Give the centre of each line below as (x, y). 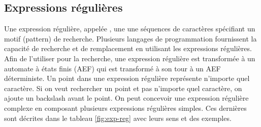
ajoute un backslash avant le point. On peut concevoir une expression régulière (126, 98)
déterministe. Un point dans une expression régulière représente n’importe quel (127, 78)
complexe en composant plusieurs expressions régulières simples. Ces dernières (125, 108)
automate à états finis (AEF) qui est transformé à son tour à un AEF (112, 68)
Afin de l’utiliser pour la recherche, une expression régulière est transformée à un (130, 58)
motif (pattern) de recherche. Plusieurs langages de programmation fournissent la (130, 38)
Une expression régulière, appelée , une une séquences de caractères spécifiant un (130, 29)
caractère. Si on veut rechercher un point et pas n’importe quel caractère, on (123, 88)
